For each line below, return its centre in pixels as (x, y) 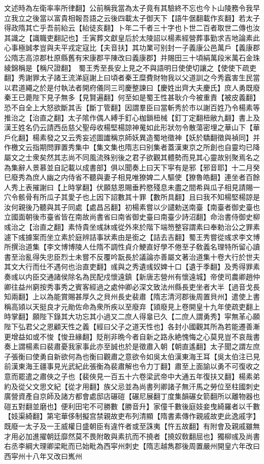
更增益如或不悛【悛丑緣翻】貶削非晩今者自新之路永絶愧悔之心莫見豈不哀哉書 (132, 336)
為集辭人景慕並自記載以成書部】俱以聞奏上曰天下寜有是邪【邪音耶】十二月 (128, 167)
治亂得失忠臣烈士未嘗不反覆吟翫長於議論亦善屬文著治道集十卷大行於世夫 (139, 256)
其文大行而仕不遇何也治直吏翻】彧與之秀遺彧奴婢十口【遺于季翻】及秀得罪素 (132, 267)
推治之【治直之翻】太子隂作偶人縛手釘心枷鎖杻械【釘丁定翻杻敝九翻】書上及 (132, 117)
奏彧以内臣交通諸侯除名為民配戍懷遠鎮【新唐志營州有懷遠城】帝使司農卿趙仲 (132, 277)
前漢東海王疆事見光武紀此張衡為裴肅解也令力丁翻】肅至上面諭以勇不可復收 (128, 366)
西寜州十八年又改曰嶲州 (43, 456)
